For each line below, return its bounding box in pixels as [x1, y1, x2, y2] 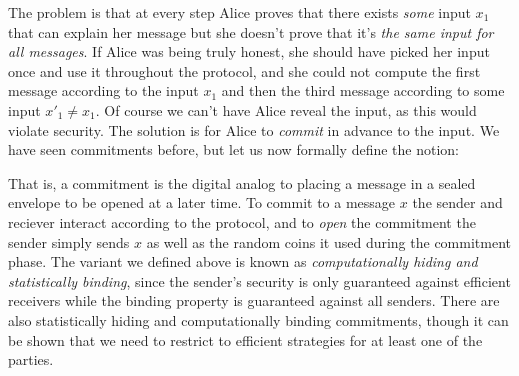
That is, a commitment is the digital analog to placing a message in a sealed [8, 172, 476, 193]
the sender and [412, 192, 503, 213]
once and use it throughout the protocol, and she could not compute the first [8, 60, 481, 81]
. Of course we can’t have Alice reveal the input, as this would [95, 99, 477, 120]
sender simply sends [8, 231, 130, 252]
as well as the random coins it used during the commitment [146, 231, 511, 252]
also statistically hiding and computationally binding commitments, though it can [8, 309, 509, 330]
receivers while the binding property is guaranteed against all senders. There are [8, 290, 500, 311]
